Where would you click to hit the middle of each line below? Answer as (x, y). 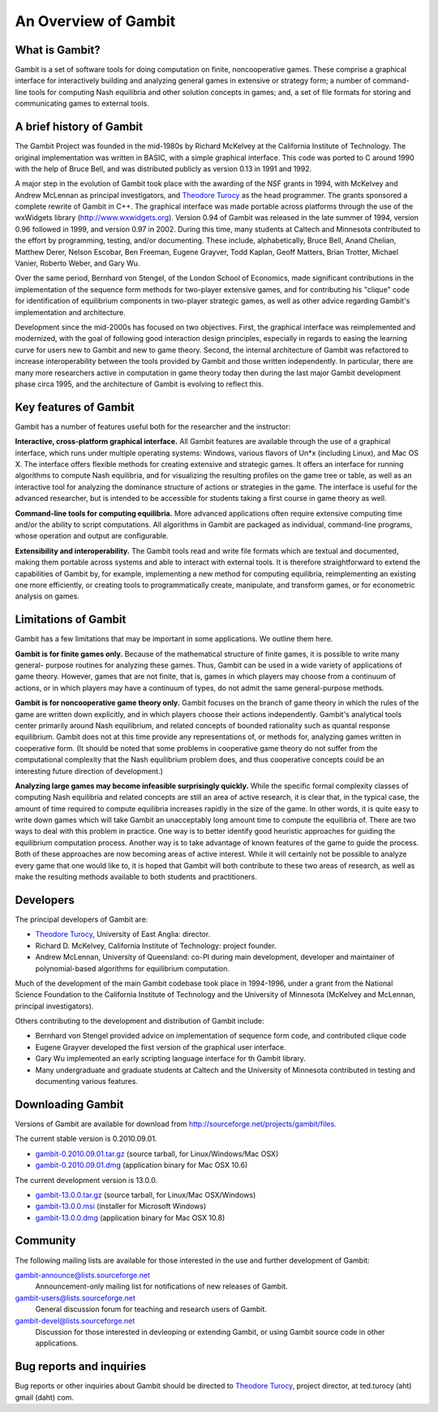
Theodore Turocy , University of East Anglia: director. (123, 935)
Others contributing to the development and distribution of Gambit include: (140, 1021)
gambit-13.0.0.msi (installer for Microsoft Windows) (121, 1207)
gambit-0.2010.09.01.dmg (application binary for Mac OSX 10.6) (142, 1165)
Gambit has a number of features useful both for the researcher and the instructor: (153, 426)
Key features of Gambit (75, 407)
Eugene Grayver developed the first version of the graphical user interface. (161, 1047)
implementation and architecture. (70, 312)
